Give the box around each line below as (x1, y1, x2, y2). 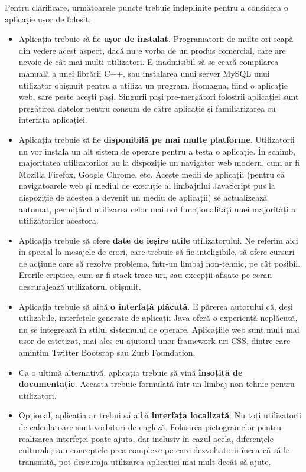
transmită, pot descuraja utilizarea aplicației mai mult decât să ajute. (18, 455, 271, 467)
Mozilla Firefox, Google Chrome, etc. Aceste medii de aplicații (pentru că (18, 168, 285, 180)
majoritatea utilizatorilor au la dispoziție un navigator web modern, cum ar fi (18, 156, 300, 169)
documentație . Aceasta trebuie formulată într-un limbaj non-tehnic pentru (18, 378, 295, 390)
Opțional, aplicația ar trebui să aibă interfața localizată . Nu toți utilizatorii (18, 409, 301, 421)
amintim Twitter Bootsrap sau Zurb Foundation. (18, 346, 196, 359)
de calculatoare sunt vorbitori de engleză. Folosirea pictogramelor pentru (18, 421, 282, 432)
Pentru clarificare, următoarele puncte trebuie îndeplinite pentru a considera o (5, 1, 288, 13)
